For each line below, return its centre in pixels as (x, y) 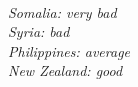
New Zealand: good (65, 70)
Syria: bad (39, 31)
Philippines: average (69, 50)
